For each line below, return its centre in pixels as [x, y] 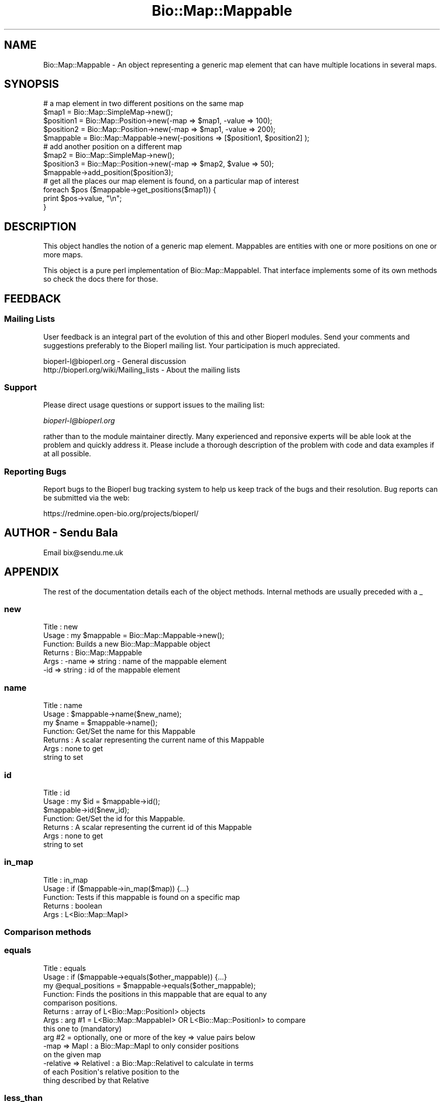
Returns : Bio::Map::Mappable [93, 653]
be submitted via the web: [86, 498]
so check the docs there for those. [101, 279]
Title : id [57, 792]
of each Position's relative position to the [111, 1071]
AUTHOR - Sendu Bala [61, 533]
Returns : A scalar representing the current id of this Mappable [147, 827]
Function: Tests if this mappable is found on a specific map [142, 897]
